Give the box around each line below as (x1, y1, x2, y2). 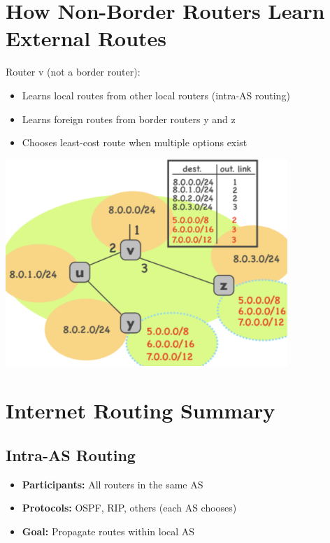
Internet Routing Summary (6, 396, 275, 425)
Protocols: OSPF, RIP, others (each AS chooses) (22, 500, 237, 515)
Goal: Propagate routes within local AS (22, 523, 195, 538)
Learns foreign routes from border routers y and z (22, 111, 236, 126)
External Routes (6, 24, 167, 52)
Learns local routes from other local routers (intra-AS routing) (22, 87, 290, 102)
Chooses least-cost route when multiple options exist (22, 135, 247, 150)
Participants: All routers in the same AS (22, 477, 203, 491)
